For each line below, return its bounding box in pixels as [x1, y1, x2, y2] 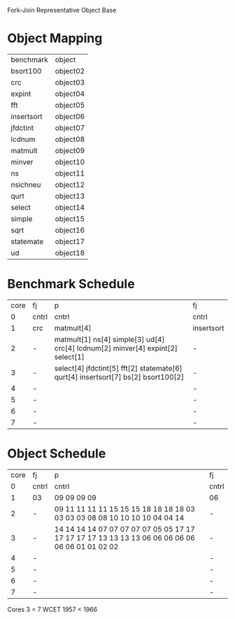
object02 [55, 66, 85, 76]
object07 [55, 122, 85, 132]
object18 [55, 248, 85, 257]
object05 [55, 100, 85, 110]
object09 [55, 145, 85, 155]
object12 [55, 180, 85, 190]
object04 [55, 89, 85, 99]
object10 [55, 157, 85, 166]
